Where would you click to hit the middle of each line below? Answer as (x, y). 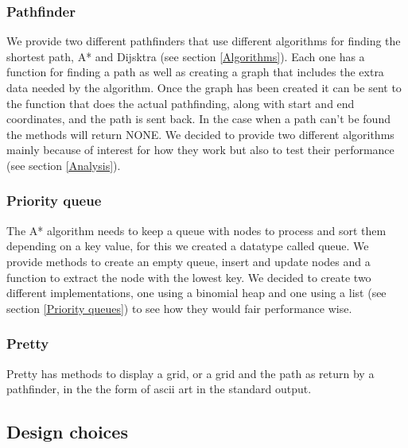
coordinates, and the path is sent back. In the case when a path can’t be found (198, 119)
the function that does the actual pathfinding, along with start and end (181, 103)
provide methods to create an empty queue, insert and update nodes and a (188, 261)
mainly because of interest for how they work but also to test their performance (200, 150)
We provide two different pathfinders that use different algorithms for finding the (204, 41)
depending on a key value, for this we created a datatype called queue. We (188, 246)
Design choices (67, 432)
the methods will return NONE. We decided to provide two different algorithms (200, 134)
